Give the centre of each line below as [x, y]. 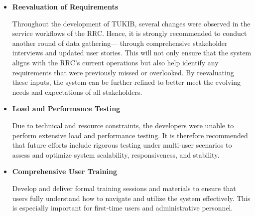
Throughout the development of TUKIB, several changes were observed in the [131, 23]
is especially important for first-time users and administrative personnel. [123, 208]
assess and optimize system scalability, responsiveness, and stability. [116, 154]
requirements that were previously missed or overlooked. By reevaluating [123, 72]
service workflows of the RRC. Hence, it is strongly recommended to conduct [129, 33]
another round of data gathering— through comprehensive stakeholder [120, 43]
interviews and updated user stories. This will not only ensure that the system [132, 53]
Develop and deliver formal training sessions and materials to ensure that [124, 188]
